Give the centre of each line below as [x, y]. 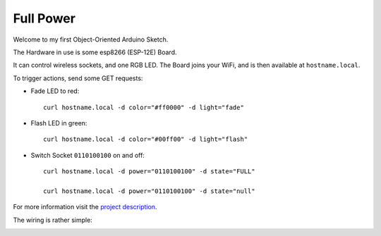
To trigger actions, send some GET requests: [78, 78]
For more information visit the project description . [85, 207]
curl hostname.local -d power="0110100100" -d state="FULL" [149, 172]
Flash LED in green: [59, 123]
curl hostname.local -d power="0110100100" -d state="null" [149, 191]
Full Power [44, 18]
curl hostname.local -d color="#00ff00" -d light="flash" [146, 139]
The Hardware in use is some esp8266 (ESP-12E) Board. [95, 52]
